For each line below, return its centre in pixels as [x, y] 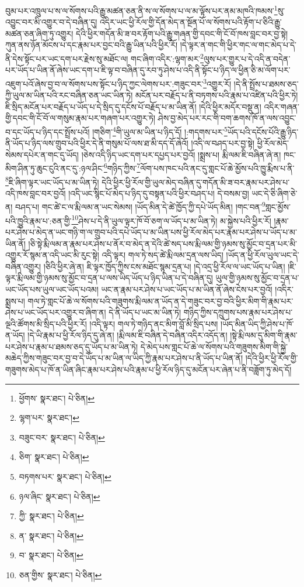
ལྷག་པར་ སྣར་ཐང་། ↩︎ [49, 418]
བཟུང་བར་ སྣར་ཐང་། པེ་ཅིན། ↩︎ [62, 437]
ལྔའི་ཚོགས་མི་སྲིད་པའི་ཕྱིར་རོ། [46, 323]
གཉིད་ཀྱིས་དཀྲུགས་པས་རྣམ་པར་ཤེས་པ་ [238, 312]
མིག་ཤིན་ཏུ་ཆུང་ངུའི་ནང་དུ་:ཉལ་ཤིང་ [55, 168]
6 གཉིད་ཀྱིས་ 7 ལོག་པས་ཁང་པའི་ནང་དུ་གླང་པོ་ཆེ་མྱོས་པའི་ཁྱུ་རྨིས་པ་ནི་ [199, 167]
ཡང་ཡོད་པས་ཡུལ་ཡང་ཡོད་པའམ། [52, 289]
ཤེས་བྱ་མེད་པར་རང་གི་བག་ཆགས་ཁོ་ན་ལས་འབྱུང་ [227, 118]
